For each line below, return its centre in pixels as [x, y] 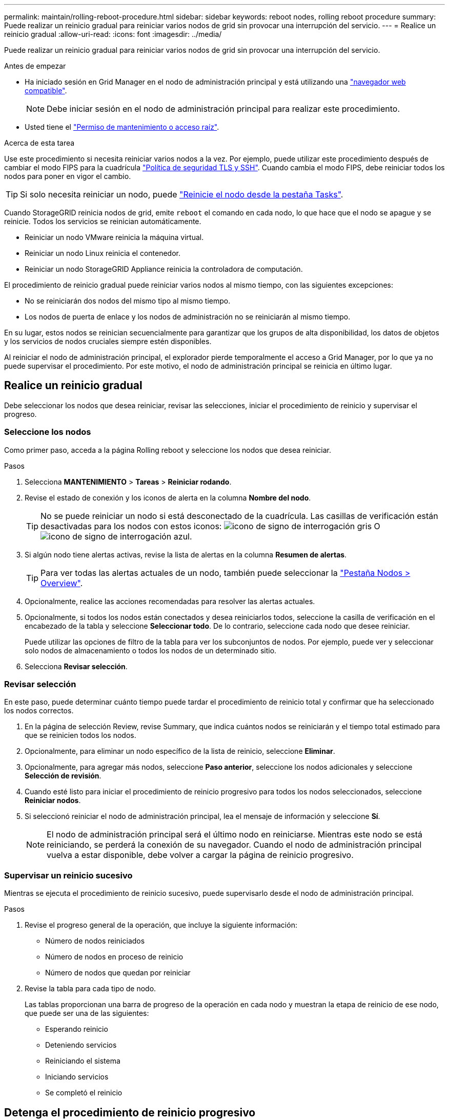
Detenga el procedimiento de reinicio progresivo [130, 1112]
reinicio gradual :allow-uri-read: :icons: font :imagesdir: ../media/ [113, 34]
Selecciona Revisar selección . [76, 666]
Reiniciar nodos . [53, 801]
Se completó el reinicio [84, 1093]
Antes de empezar [35, 66]
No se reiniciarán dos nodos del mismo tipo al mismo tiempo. [128, 301]
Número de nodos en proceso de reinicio [114, 957]
